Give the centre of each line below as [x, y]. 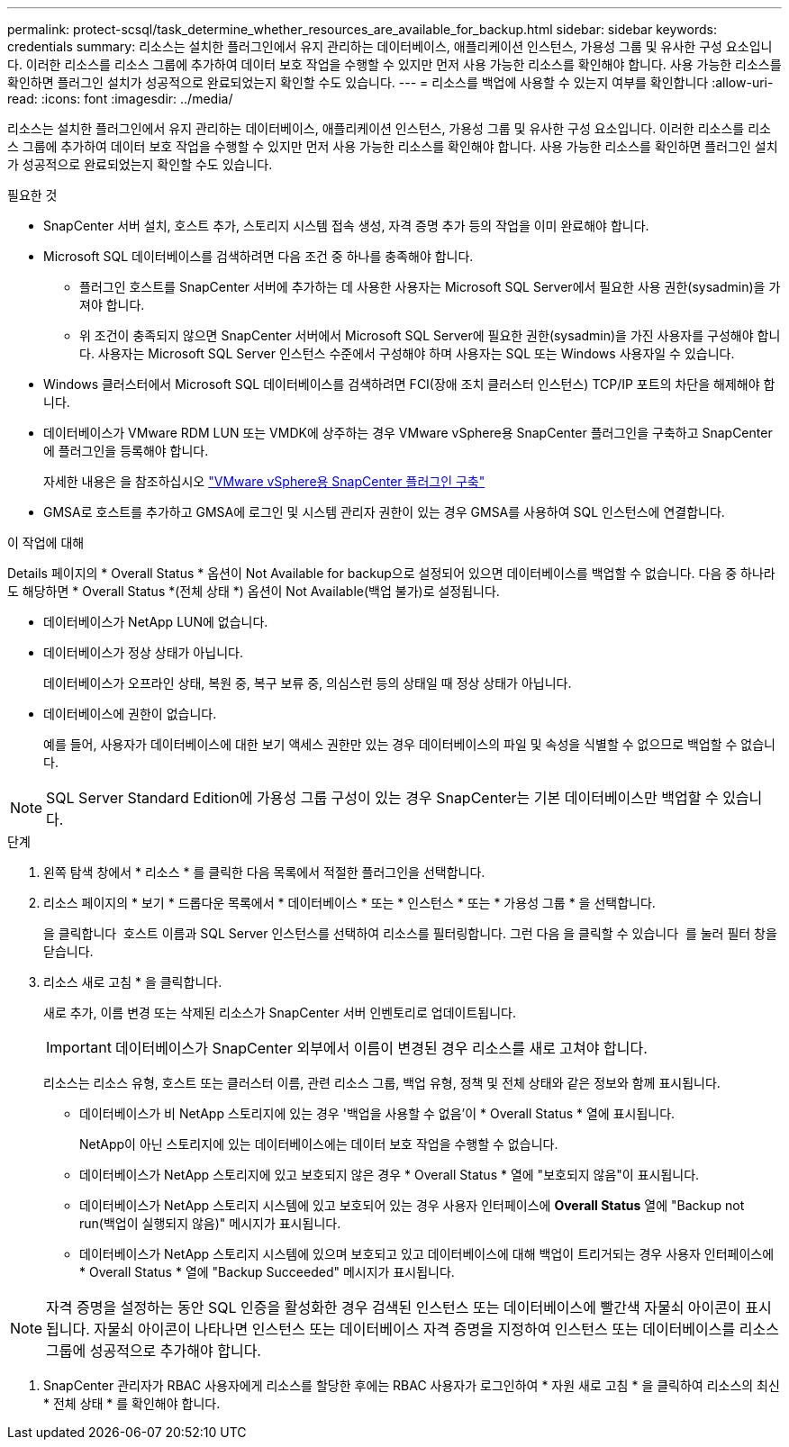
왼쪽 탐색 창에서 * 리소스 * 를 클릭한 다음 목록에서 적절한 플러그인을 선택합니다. [264, 872]
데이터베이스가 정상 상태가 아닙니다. [143, 652]
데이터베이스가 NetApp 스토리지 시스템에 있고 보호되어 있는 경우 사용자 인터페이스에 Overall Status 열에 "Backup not [412, 1205]
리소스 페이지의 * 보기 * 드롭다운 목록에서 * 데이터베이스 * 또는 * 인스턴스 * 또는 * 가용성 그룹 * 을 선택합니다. [349, 903]
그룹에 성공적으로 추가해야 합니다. [154, 1351]
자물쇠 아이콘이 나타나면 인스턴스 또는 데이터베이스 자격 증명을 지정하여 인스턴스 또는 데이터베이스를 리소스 [436, 1329]
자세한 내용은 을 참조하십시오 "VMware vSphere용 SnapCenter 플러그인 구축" [264, 481]
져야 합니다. [112, 305]
